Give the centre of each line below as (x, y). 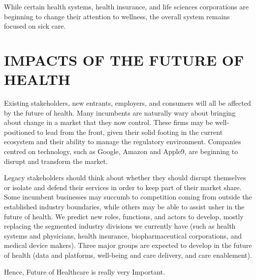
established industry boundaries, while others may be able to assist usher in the (124, 207)
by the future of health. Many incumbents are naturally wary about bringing (120, 112)
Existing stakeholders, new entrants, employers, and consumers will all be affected (128, 103)
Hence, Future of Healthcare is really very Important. (85, 271)
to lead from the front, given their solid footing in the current (130, 132)
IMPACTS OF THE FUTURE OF (124, 60)
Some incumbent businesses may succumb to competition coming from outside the (128, 197)
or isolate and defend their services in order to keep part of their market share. (123, 187)
